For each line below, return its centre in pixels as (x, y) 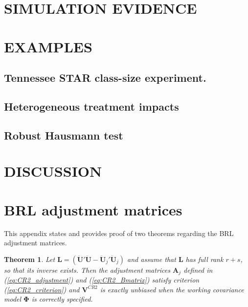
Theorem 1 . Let (30, 259)
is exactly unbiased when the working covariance (172, 289)
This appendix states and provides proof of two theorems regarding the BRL (119, 233)
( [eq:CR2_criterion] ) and (42, 289)
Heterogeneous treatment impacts (91, 106)
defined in (198, 270)
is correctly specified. (62, 299)
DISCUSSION (53, 171)
